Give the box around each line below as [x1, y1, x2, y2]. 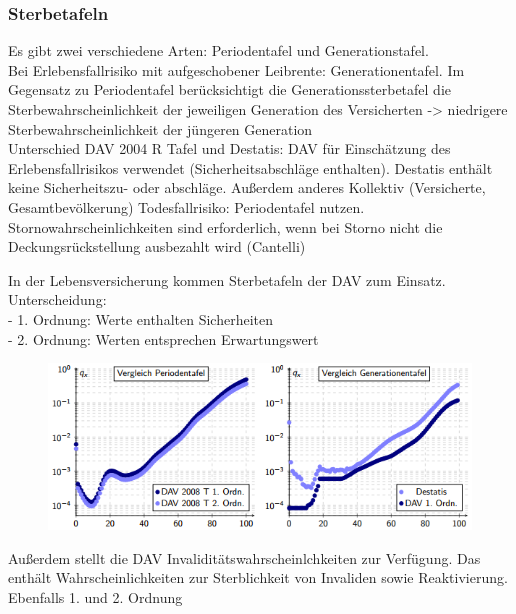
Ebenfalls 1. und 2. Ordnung [8, 587, 183, 608]
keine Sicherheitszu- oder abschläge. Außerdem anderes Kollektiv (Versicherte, [8, 177, 486, 198]
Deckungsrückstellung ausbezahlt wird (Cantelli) [8, 236, 306, 257]
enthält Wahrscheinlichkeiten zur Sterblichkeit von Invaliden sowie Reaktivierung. [8, 567, 508, 588]
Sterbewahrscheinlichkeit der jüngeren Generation [8, 118, 313, 139]
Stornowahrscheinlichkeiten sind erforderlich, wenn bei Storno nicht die [8, 216, 443, 237]
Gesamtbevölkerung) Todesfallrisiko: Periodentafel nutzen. [8, 196, 365, 217]
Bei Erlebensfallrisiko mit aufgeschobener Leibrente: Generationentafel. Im [8, 59, 465, 80]
